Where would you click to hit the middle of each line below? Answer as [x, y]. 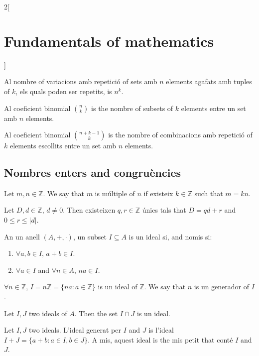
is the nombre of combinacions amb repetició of [180, 135]
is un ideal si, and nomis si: [170, 236]
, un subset [90, 236]
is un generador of [222, 287]
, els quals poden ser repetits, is [64, 91]
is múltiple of [115, 193]
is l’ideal [161, 330]
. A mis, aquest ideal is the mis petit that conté [160, 339]
